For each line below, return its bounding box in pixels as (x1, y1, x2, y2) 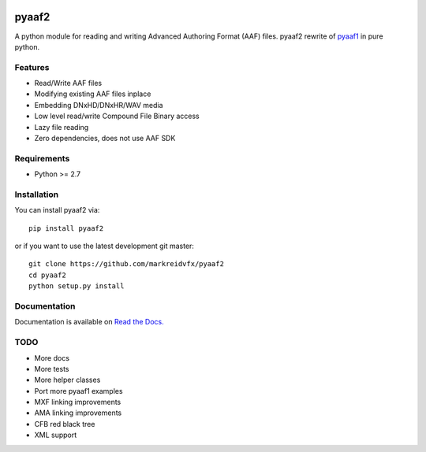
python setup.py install (28, 282, 125, 291)
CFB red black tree (34, 419, 95, 428)
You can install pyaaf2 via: (14, 206, 100, 215)
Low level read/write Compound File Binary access (34, 111, 200, 121)
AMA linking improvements (34, 408, 122, 417)
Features (14, 61, 50, 72)
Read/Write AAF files (34, 79, 103, 88)
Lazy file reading (34, 122, 89, 132)
